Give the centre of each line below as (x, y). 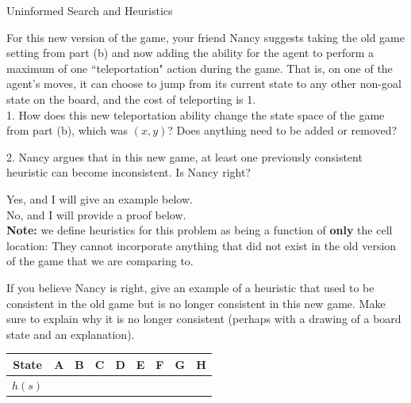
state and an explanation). (71, 334)
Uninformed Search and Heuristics (90, 10)
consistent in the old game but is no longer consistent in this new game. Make (196, 303)
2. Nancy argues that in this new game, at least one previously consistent (184, 156)
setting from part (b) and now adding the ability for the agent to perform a (190, 53)
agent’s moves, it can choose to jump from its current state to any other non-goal (204, 84)
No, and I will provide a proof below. (96, 214)
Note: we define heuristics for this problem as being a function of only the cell (200, 230)
